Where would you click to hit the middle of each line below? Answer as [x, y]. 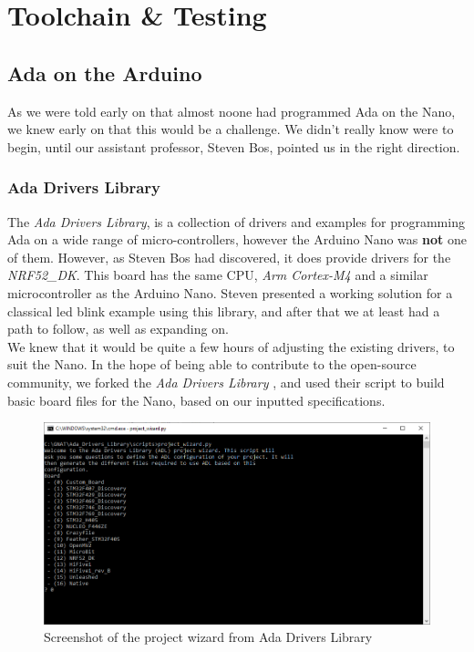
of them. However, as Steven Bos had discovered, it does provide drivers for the [229, 257]
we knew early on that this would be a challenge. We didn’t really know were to [231, 129]
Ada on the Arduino [105, 72]
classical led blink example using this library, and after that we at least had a [224, 310]
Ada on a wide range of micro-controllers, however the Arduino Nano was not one [237, 239]
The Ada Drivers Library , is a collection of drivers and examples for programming [236, 221]
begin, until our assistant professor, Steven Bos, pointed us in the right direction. [234, 146]
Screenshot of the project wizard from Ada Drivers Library [208, 637]
